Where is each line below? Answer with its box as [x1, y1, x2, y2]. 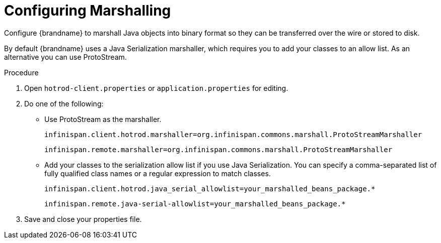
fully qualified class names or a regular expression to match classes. [44, 169, 271, 178]
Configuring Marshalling [4, 2, 171, 19]
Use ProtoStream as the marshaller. [44, 114, 162, 124]
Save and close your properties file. [24, 214, 142, 223]
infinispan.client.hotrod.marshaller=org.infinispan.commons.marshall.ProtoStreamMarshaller [44, 130, 422, 139]
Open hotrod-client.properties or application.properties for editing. [24, 83, 288, 92]
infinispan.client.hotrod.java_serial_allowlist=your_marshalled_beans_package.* [44, 184, 376, 193]
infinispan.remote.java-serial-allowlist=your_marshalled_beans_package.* [44, 199, 346, 208]
